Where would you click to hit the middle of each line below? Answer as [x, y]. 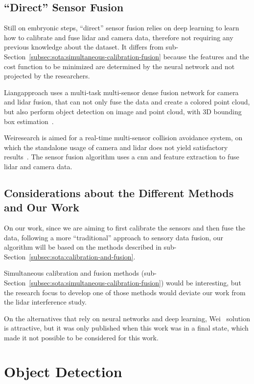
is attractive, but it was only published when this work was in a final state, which [126, 328]
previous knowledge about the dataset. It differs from [84, 47]
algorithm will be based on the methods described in [83, 247]
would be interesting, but [204, 283]
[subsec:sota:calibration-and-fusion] [81, 256]
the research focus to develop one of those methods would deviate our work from [125, 292]
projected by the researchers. [47, 76]
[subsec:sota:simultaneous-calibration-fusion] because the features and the [139, 56]
